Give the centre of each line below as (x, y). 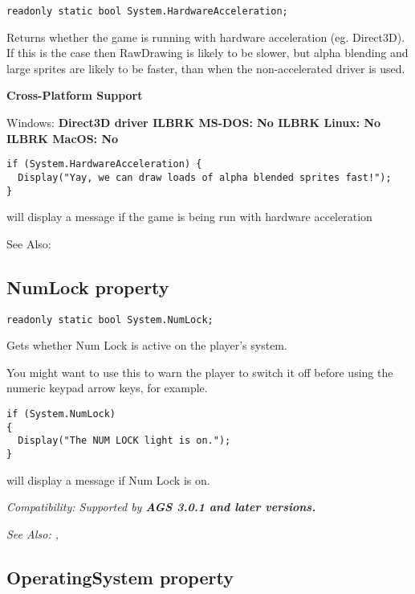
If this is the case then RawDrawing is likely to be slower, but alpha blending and (207, 53)
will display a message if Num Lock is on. (108, 479)
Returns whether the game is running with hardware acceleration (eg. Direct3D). (206, 37)
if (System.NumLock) (61, 414)
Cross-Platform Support (75, 95)
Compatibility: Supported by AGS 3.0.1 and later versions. (161, 507)
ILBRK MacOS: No (63, 138)
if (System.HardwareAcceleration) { (104, 164)
